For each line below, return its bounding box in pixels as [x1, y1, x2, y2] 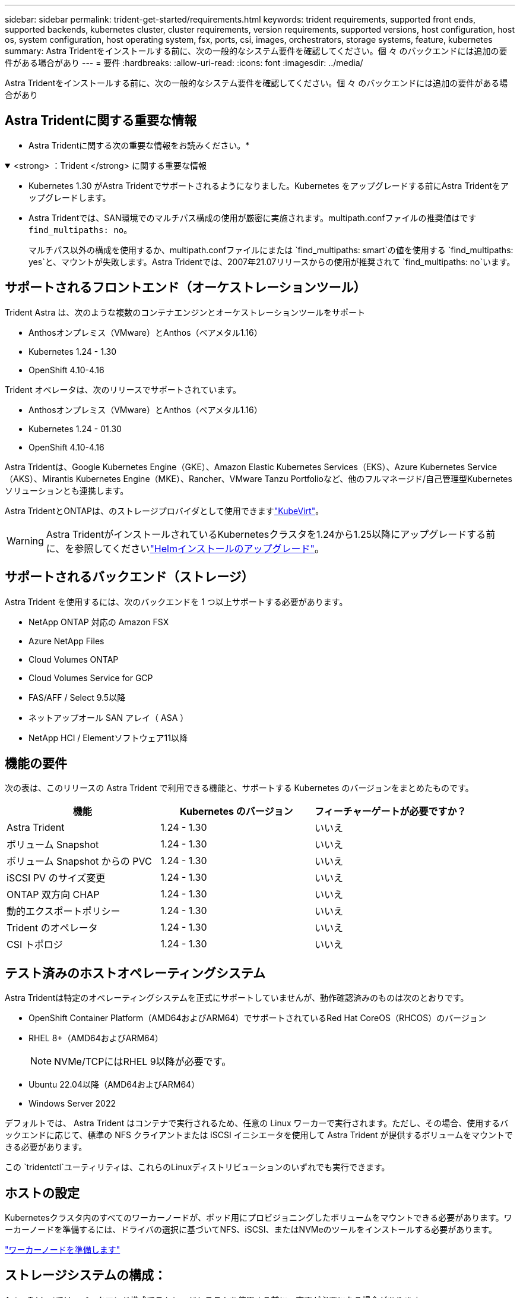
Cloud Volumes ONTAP [28, 654, 119, 664]
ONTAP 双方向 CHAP [7, 889, 100, 901]
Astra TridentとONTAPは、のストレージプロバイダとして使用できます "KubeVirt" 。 [5, 505, 324, 516]
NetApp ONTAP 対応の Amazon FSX [28, 616, 169, 627]
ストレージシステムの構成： [5, 1268, 166, 1283]
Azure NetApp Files [28, 635, 104, 646]
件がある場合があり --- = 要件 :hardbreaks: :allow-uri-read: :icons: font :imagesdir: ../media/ [5, 58, 363, 68]
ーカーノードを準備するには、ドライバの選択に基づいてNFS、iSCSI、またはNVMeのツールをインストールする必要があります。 [5, 1224, 497, 1235]
